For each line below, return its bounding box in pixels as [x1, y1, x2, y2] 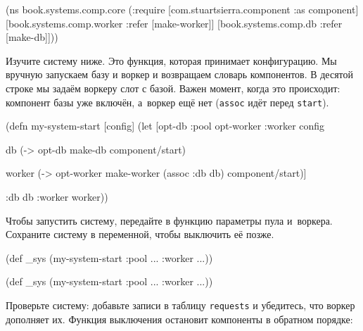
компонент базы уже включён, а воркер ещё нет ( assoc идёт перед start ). [6, 94, 329, 109]
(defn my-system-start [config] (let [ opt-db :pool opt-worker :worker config [6, 118, 325, 133]
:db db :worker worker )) [6, 189, 108, 204]
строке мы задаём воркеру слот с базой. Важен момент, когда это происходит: [6, 80, 340, 95]
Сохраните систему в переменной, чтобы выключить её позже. [6, 227, 274, 242]
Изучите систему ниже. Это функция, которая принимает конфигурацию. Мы [6, 53, 337, 68]
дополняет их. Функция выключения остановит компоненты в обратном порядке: [6, 311, 353, 326]
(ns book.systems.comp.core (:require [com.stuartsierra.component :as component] [6, 2, 359, 16]
